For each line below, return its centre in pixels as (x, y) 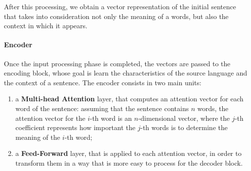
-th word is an (111, 118)
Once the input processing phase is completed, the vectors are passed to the (117, 63)
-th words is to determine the (184, 127)
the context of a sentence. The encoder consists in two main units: (103, 82)
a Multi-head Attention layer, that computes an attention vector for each (129, 99)
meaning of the (38, 137)
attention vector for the (50, 118)
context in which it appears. (46, 26)
